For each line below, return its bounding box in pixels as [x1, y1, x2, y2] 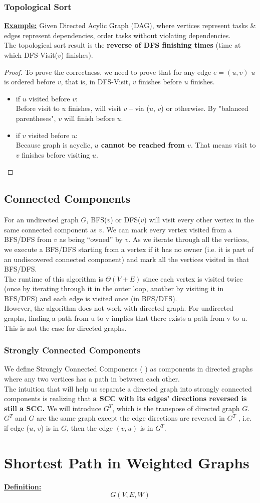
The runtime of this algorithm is [4, 273, 103, 284]
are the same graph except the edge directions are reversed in [37, 413, 225, 423]
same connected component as [4, 224, 97, 234]
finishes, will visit [68, 103, 121, 113]
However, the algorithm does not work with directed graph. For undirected [4, 303, 233, 313]
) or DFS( [110, 214, 141, 225]
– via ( [129, 103, 149, 113]
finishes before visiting [22, 149, 90, 160]
